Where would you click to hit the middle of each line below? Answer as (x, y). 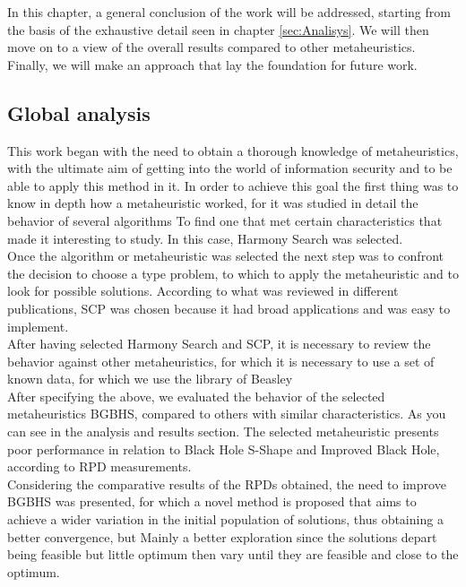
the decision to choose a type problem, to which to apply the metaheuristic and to (233, 273)
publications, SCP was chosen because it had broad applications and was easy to (229, 308)
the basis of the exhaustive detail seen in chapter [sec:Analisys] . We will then (218, 29)
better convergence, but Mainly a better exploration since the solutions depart (222, 536)
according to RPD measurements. (99, 466)
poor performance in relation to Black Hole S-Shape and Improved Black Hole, (224, 449)
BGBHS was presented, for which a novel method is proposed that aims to (212, 501)
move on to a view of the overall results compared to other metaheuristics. (211, 47)
